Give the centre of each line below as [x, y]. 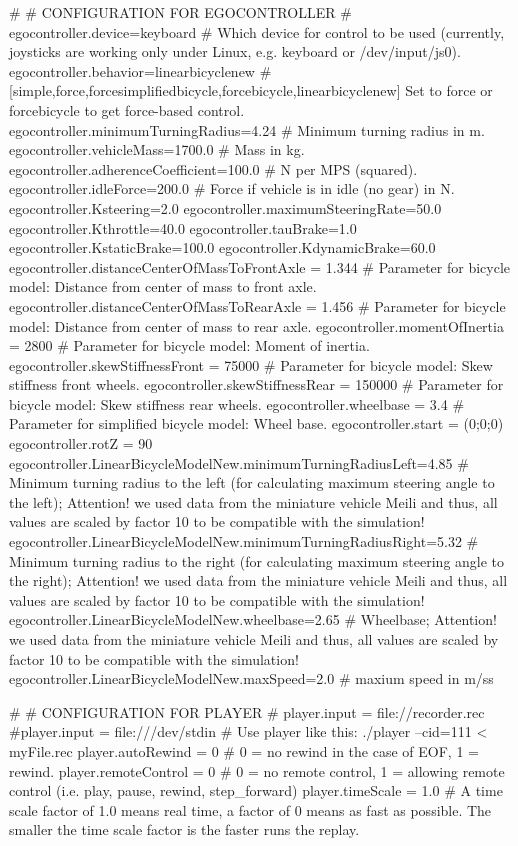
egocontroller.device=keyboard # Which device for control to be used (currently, [257, 31]
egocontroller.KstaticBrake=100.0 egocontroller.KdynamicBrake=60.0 [222, 247]
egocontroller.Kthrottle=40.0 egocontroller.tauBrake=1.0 [183, 227]
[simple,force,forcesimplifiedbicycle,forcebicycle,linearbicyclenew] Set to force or [251, 90]
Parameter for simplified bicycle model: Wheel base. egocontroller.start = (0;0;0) [256, 423]
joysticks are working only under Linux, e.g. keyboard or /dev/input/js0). [235, 51]
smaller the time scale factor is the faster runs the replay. [184, 829]
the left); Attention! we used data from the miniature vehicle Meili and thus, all [253, 501]
